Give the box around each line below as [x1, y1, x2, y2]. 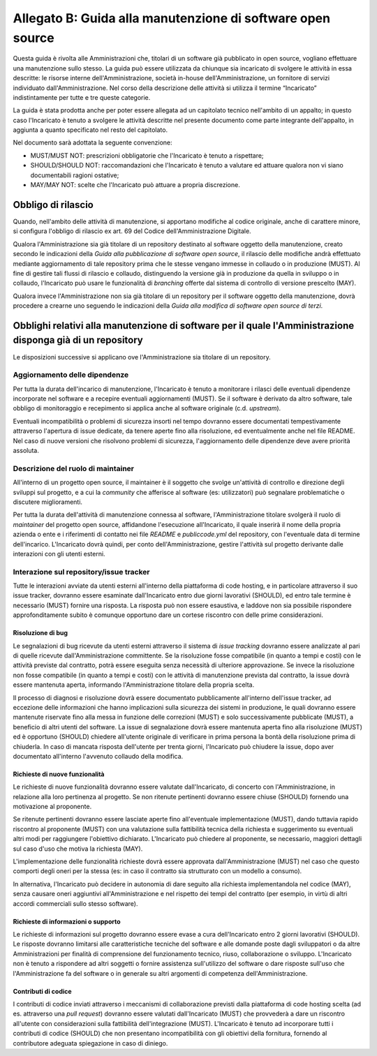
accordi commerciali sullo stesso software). [13, 899, 138, 907]
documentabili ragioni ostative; [30, 171, 119, 179]
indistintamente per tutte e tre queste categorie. [13, 93, 151, 101]
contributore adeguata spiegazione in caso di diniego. [13, 1039, 168, 1047]
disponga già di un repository [13, 334, 143, 346]
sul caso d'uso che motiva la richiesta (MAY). [13, 845, 143, 853]
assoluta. [13, 447, 40, 455]
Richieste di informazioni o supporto [13, 917, 121, 925]
